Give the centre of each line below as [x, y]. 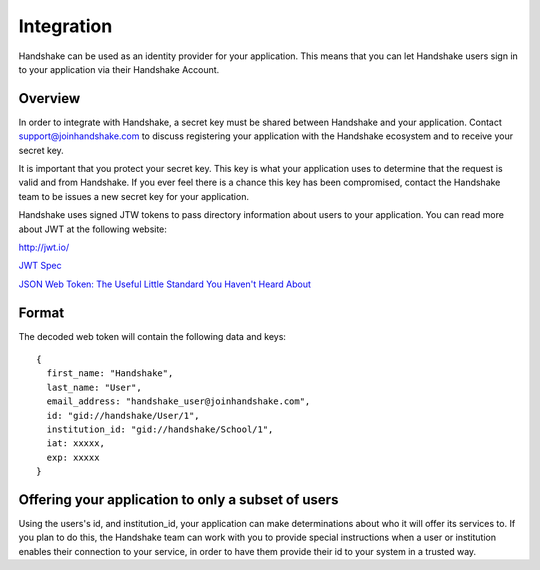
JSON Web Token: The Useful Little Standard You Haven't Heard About [165, 284]
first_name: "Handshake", [110, 373]
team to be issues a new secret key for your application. [134, 196]
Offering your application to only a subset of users [178, 499]
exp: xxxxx [73, 457]
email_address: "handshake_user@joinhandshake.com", [178, 401]
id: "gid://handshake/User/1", [123, 415]
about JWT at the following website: [92, 229]
